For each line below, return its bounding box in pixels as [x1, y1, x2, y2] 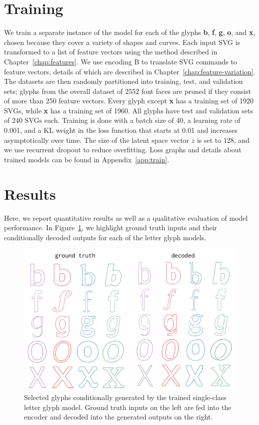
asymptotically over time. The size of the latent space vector [4, 134, 189, 145]
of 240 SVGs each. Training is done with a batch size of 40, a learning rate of [4, 115, 240, 125]
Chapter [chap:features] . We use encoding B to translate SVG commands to [4, 56, 237, 66]
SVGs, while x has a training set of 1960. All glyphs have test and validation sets [4, 105, 253, 115]
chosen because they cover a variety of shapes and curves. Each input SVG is [4, 36, 240, 47]
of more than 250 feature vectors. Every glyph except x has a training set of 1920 [4, 95, 254, 106]
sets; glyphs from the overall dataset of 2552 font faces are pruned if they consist [4, 85, 251, 96]
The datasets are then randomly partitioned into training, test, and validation [4, 76, 243, 86]
